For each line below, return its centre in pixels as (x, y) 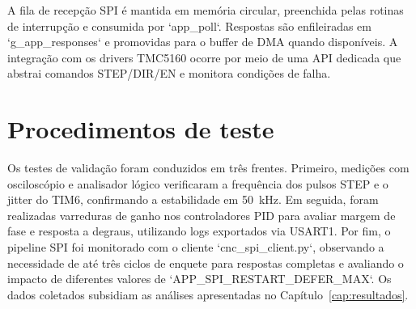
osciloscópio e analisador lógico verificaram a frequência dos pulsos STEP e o (198, 183)
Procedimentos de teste (141, 129)
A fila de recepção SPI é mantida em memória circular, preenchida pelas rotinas (206, 10)
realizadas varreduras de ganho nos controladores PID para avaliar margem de (202, 215)
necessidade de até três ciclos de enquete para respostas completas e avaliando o (206, 262)
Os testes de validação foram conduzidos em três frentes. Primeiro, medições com (208, 168)
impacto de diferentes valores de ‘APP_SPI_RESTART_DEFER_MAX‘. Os (200, 279)
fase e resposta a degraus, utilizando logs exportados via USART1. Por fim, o (199, 231)
